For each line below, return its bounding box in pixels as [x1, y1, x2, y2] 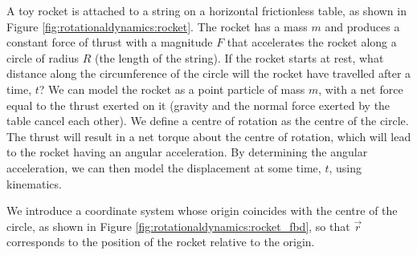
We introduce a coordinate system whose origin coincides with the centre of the [6, 202, 398, 219]
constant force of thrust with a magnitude [6, 34, 213, 51]
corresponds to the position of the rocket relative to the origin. [6, 233, 315, 250]
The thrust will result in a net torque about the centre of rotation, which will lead [6, 127, 411, 144]
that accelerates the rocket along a [227, 34, 397, 51]
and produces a [325, 18, 400, 34]
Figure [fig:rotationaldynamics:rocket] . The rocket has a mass [6, 18, 308, 34]
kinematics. [6, 175, 62, 192]
